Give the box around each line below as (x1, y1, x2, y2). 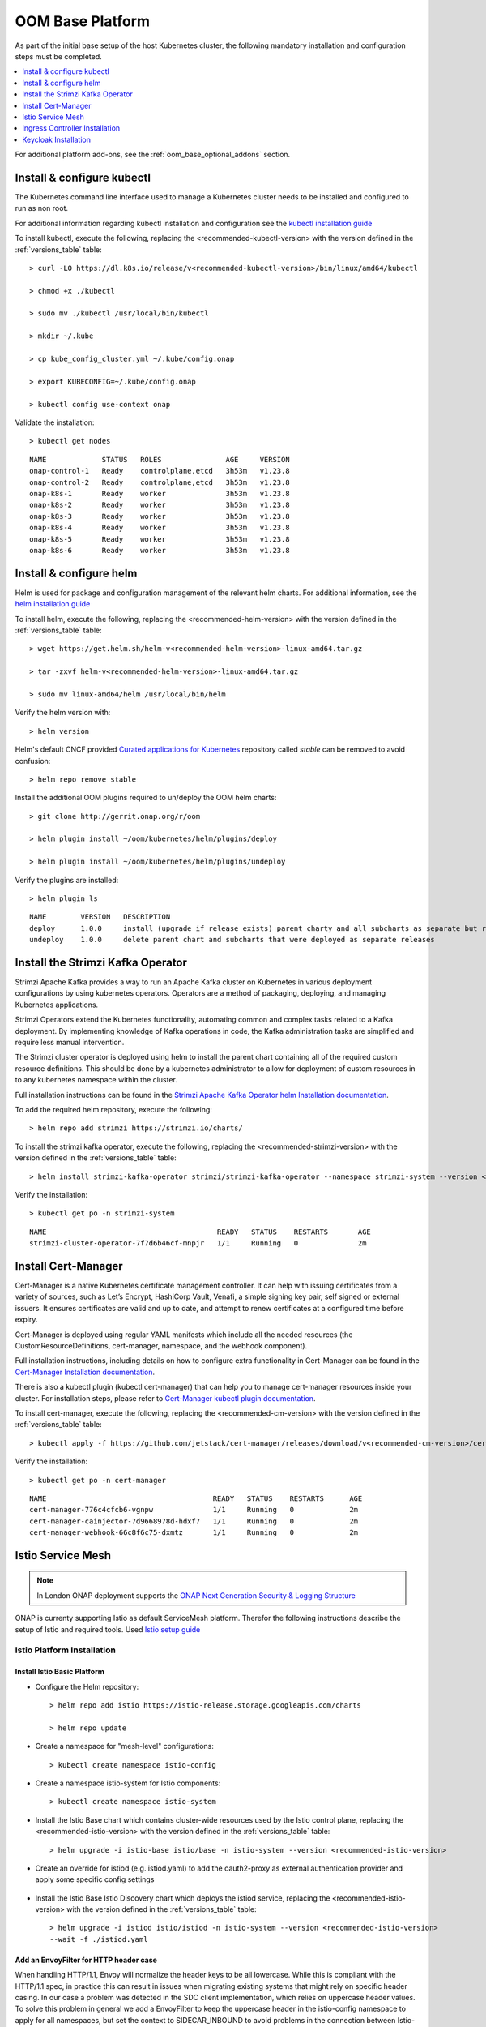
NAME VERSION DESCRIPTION (29, 912, 171, 922)
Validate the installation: (15, 418, 95, 427)
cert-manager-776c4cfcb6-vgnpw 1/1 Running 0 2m (29, 1505, 359, 1515)
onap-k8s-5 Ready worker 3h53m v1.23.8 (29, 534, 291, 543)
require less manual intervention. (15, 1038, 125, 1048)
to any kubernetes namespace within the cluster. (15, 1075, 178, 1085)
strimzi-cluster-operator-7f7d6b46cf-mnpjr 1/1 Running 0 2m (29, 1239, 367, 1248)
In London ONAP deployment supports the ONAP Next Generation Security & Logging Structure (36, 1590, 356, 1601)
